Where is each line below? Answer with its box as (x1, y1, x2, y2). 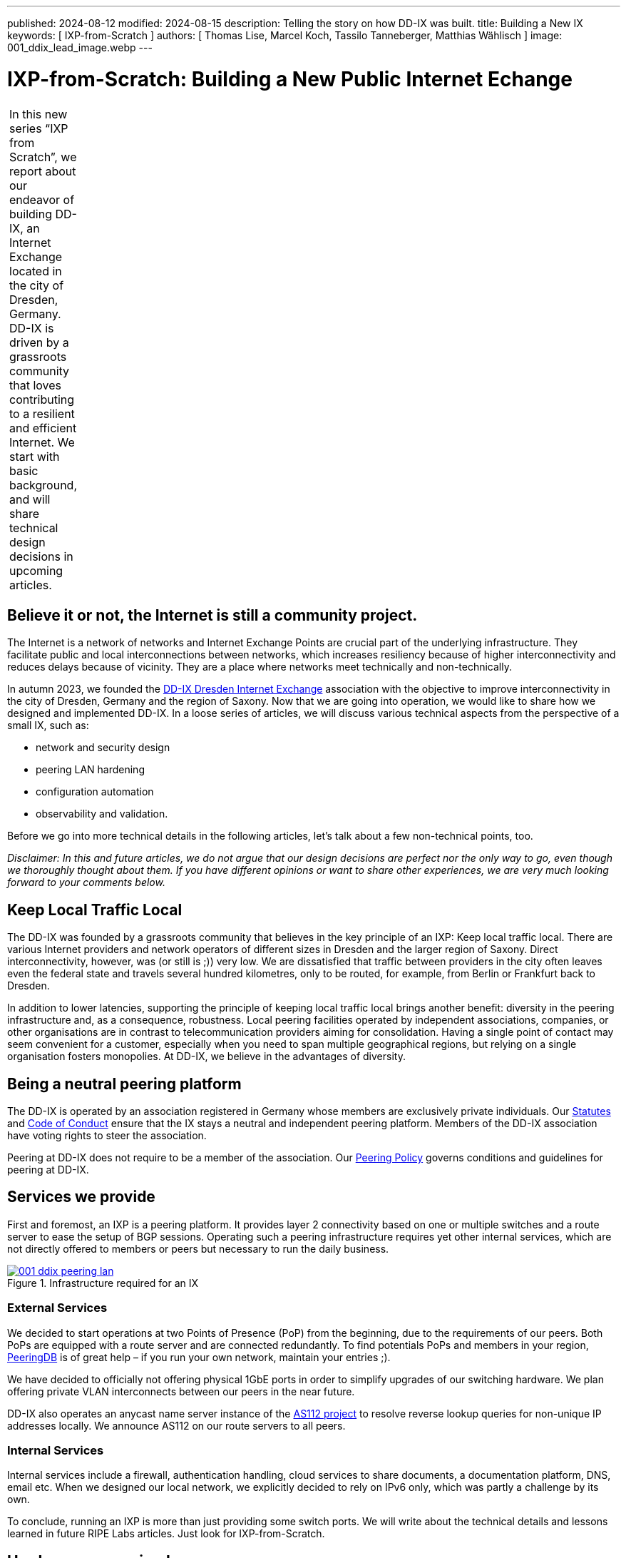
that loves (9, 377, 62, 392)
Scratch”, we (9, 149, 77, 164)
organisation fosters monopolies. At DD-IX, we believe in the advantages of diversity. (7, 1050, 406, 1063)
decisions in (9, 549, 73, 564)
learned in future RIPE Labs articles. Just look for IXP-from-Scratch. (7, 1527, 325, 1540)
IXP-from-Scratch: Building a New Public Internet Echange (7, 66, 573, 91)
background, (9, 477, 77, 492)
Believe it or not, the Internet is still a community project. (7, 606, 418, 624)
